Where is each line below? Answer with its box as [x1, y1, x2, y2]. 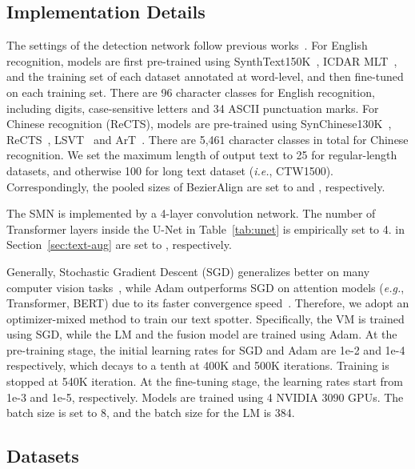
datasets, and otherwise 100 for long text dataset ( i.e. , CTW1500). [6, 162, 333, 178]
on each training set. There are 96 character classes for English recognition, [6, 83, 375, 100]
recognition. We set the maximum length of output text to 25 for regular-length [6, 146, 397, 163]
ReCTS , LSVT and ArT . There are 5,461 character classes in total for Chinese [6, 130, 409, 147]
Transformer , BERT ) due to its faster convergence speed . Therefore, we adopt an [6, 295, 409, 311]
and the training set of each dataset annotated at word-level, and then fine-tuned [6, 68, 404, 85]
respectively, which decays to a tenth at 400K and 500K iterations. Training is [6, 357, 389, 374]
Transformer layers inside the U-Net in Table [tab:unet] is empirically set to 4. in [6, 220, 405, 237]
